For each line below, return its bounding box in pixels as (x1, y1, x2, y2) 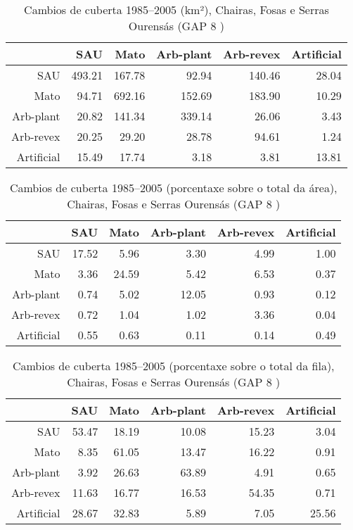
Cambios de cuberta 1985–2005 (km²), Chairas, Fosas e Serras (24, 1, 329, 18)
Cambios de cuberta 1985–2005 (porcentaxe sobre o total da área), (9, 179, 338, 196)
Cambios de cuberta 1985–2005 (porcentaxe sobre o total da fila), (12, 358, 335, 374)
